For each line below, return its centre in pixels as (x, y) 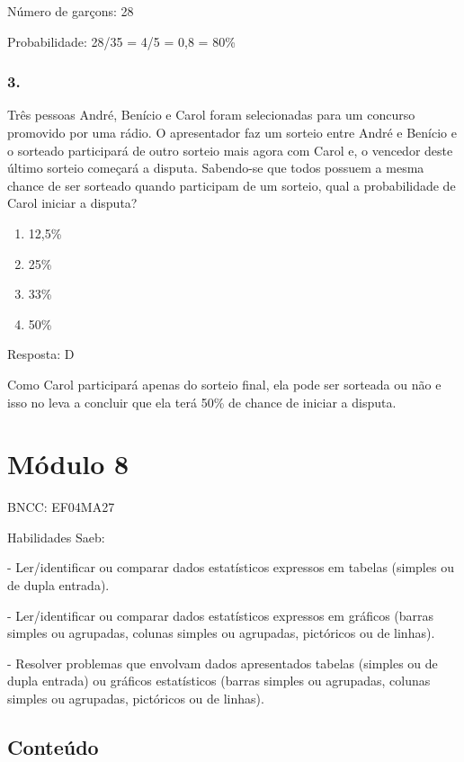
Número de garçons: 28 (71, 11)
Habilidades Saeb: (56, 537)
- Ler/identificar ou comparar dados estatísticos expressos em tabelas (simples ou (231, 567)
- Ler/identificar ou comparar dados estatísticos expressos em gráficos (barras (221, 615)
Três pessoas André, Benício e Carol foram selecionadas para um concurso (211, 115)
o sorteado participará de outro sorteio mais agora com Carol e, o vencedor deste (230, 150)
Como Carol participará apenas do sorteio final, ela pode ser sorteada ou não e (224, 384)
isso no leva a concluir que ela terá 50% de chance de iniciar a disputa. (202, 402)
